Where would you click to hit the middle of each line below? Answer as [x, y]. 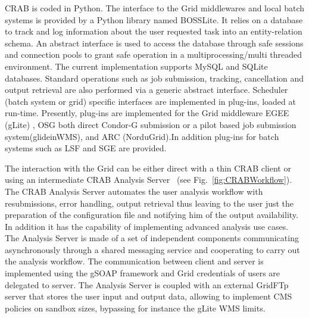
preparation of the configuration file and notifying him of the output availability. [152, 215]
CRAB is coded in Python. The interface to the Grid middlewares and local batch [155, 8]
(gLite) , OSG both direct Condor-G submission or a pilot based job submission [151, 124]
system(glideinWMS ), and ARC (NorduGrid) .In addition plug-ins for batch [142, 136]
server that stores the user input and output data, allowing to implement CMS [149, 296]
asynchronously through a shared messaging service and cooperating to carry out [152, 249]
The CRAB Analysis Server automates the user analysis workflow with [134, 191]
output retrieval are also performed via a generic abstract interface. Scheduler [146, 90]
